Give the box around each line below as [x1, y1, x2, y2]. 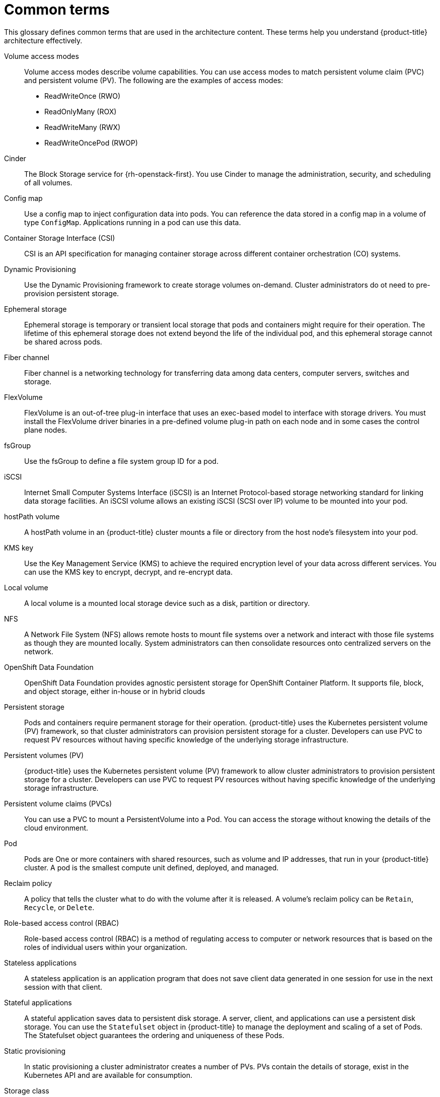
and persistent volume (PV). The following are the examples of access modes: [24, 76, 283, 85]
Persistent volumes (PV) [4, 750, 84, 760]
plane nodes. [24, 425, 67, 434]
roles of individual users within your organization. [24, 942, 187, 951]
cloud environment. [24, 823, 89, 832]
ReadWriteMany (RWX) [44, 122, 121, 131]
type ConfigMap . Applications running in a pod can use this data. [24, 218, 241, 227]
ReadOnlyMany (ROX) [44, 107, 117, 116]
